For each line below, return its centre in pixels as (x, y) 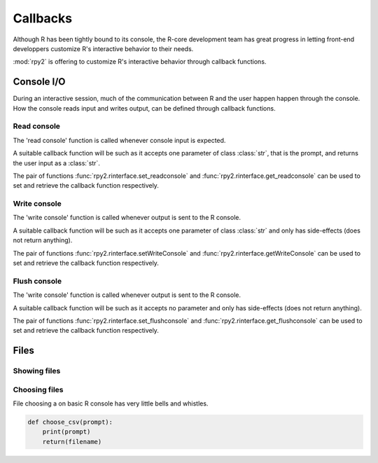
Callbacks (43, 18)
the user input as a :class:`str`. (57, 163)
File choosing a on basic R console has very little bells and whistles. (111, 403)
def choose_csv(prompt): (70, 422)
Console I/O (39, 82)
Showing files (37, 371)
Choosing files (38, 389)
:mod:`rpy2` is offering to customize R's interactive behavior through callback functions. (140, 62)
